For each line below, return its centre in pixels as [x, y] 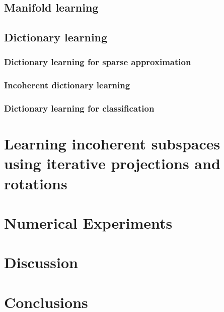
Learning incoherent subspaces [112, 144]
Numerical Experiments [88, 223]
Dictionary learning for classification [79, 108]
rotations [36, 183]
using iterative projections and [112, 163]
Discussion [41, 262]
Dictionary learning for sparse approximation [98, 62]
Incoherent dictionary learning [67, 85]
